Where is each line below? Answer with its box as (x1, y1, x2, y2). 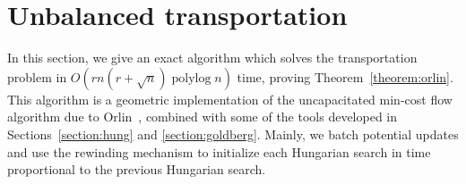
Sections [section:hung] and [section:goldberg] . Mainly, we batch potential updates (7, 124, 459, 143)
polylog (171, 71, 211, 85)
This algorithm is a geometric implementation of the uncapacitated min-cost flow (7, 89, 453, 108)
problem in (7, 67, 67, 86)
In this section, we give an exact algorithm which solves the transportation (7, 48, 418, 67)
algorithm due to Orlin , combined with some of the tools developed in (7, 107, 398, 126)
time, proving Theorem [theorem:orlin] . (237, 67, 453, 86)
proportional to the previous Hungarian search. (7, 160, 266, 179)
